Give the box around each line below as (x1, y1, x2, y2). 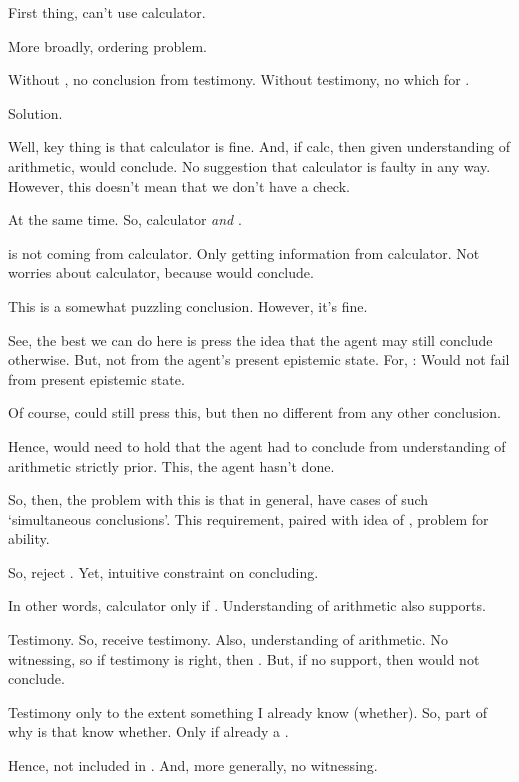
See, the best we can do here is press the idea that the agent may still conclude (8, 329, 493, 350)
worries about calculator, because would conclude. (8, 262, 314, 283)
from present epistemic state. (8, 368, 185, 389)
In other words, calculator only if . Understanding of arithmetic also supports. (8, 595, 486, 616)
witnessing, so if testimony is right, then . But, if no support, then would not (8, 648, 480, 669)
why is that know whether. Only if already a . (8, 721, 289, 742)
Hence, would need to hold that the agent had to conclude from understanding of (8, 435, 506, 456)
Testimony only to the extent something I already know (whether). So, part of (8, 701, 487, 722)
